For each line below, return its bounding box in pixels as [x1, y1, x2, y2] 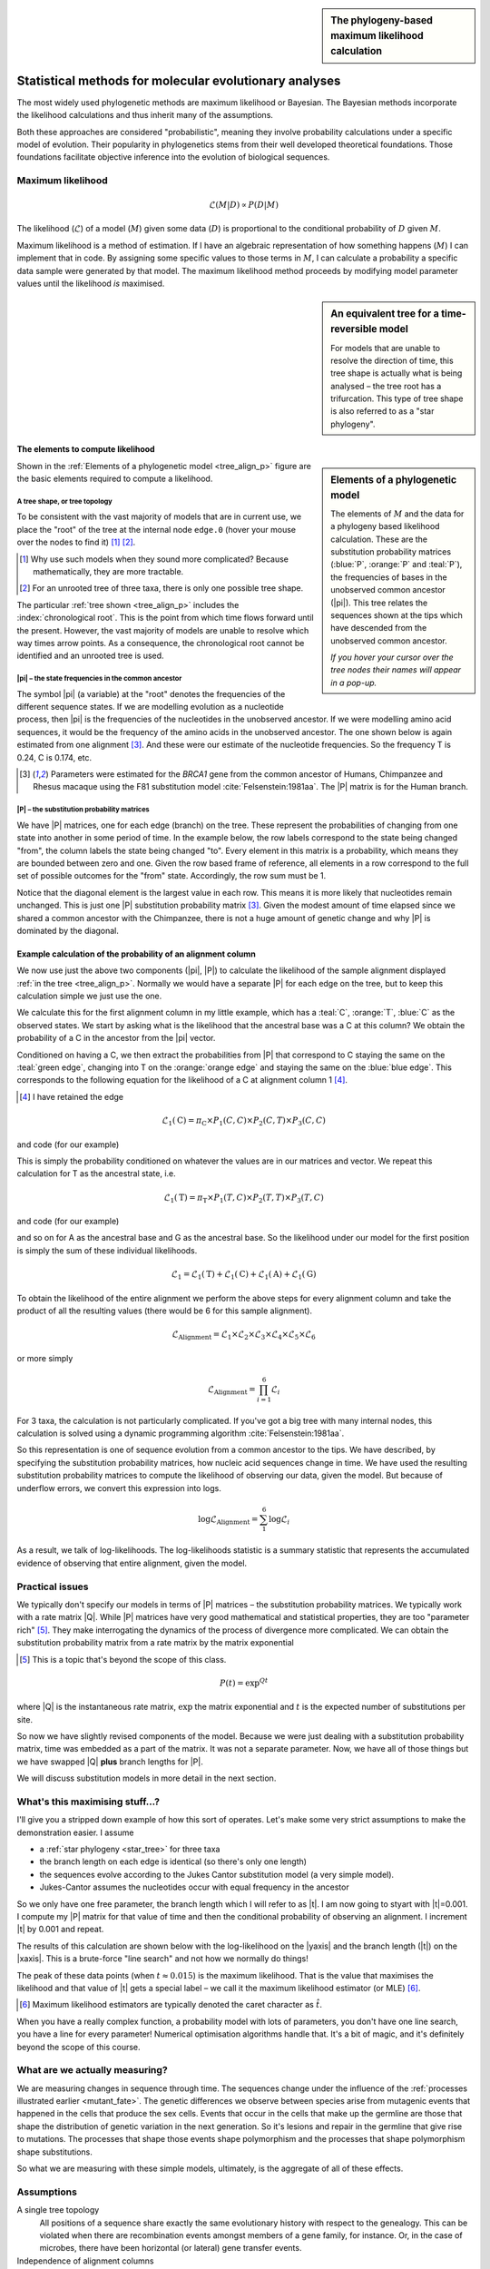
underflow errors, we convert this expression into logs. [16, 1482, 221, 1493]
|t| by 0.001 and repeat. [16, 1924, 104, 1935]
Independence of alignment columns [16, 2255, 154, 2266]
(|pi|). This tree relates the [330, 597, 428, 608]
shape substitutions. [16, 2146, 93, 2157]
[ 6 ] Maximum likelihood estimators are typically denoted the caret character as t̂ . [19, 1999, 322, 2010]
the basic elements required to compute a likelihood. [16, 473, 213, 485]
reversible [330, 323, 377, 336]
